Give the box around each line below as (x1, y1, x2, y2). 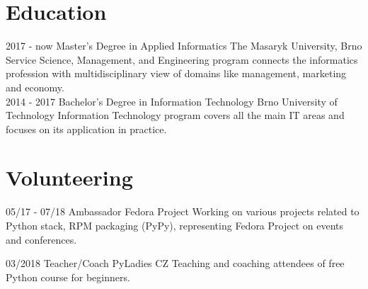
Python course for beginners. (6, 269, 130, 284)
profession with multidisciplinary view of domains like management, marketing (6, 66, 347, 81)
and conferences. (6, 232, 77, 246)
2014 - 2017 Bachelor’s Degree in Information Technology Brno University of (6, 93, 338, 108)
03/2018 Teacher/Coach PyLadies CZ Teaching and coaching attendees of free (6, 256, 345, 271)
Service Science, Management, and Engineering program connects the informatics (6, 52, 358, 67)
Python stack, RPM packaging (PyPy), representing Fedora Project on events (6, 218, 344, 232)
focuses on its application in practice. (6, 121, 167, 136)
